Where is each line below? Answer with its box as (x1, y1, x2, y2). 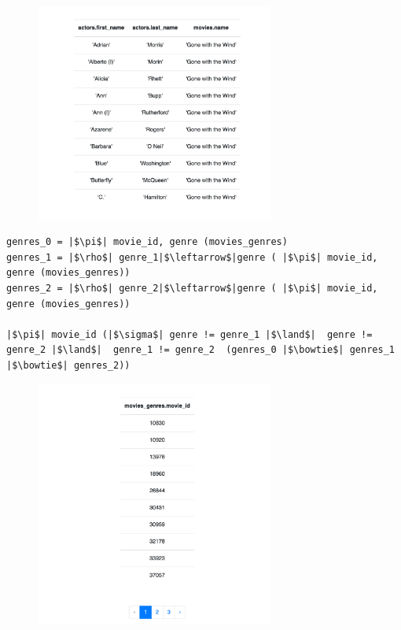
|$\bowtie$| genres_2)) (6, 360, 131, 372)
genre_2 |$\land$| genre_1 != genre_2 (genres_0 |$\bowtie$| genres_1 (6, 344, 395, 356)
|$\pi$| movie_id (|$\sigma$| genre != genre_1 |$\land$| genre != (6, 328, 373, 340)
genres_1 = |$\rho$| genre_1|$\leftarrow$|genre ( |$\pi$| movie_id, (6, 251, 378, 263)
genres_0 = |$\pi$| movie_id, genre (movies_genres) (6, 236, 288, 248)
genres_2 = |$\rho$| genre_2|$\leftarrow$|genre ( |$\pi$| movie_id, (6, 283, 378, 295)
